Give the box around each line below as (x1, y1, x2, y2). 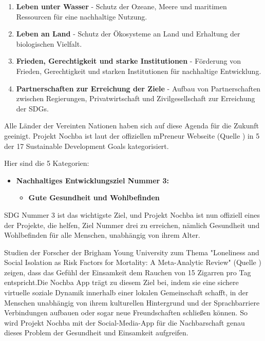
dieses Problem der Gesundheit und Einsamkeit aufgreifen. (4, 327, 188, 338)
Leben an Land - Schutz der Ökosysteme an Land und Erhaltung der (16, 28, 240, 39)
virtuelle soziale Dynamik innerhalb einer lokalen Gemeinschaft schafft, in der (4, 287, 249, 298)
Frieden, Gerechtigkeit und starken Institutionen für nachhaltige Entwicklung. (16, 65, 261, 76)
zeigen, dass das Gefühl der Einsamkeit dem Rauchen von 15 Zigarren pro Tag (4, 267, 251, 277)
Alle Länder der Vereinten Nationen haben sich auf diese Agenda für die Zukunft (4, 120, 259, 131)
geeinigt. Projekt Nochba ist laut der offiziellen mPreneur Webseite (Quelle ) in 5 (4, 130, 260, 141)
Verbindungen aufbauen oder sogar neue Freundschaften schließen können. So (4, 307, 248, 318)
